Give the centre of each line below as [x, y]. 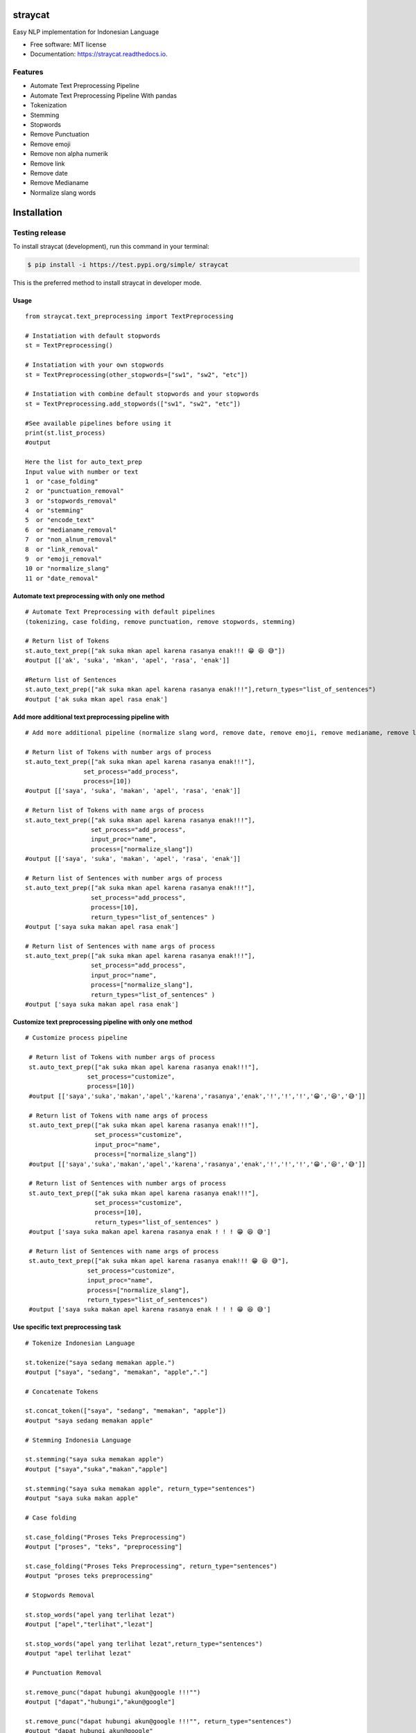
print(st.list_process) [66, 433]
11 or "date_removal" [62, 578]
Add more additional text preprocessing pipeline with [91, 717]
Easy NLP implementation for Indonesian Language [86, 32]
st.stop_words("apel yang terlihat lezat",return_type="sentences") [144, 1644]
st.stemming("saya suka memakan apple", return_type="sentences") [140, 1488]
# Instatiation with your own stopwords [95, 365]
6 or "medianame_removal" [71, 530]
